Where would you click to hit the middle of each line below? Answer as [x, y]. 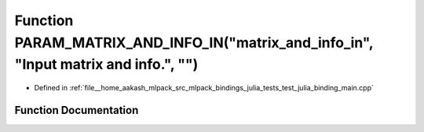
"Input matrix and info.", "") [106, 65]
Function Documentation [77, 110]
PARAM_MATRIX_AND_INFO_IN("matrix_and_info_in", [194, 42]
